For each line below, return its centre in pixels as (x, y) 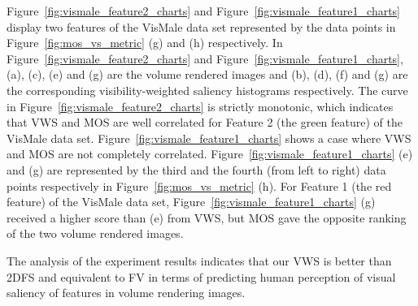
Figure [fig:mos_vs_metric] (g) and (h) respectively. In (145, 43)
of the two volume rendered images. (95, 233)
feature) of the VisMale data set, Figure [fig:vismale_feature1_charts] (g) (191, 202)
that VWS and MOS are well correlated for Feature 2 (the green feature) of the (205, 122)
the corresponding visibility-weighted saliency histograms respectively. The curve (207, 90)
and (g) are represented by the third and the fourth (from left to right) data (196, 169)
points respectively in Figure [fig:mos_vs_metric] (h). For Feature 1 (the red (199, 185)
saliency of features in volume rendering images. (126, 293)
